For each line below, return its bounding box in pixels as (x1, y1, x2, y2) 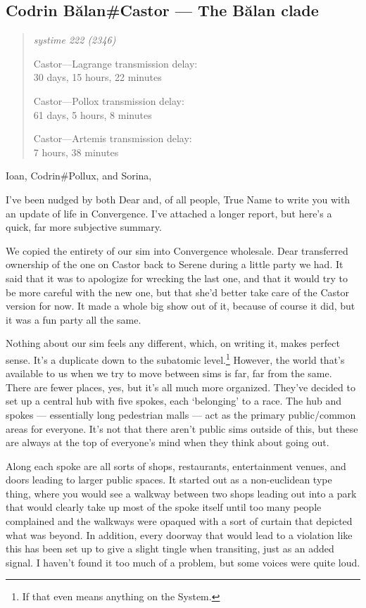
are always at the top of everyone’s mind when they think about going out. (6, 435, 329, 450)
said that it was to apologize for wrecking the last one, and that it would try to (6, 270, 348, 285)
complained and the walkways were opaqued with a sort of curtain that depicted (6, 514, 353, 528)
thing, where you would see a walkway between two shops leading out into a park (6, 486, 357, 500)
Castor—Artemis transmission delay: (33, 131, 192, 146)
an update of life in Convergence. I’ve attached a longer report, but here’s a (6, 205, 332, 220)
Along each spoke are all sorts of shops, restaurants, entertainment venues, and (6, 458, 346, 473)
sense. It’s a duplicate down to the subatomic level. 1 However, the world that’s (6, 350, 345, 367)
